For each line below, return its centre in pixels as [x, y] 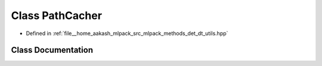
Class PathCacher [57, 15]
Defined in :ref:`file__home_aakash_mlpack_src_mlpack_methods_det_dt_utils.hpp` [127, 33]
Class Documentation [52, 50]
